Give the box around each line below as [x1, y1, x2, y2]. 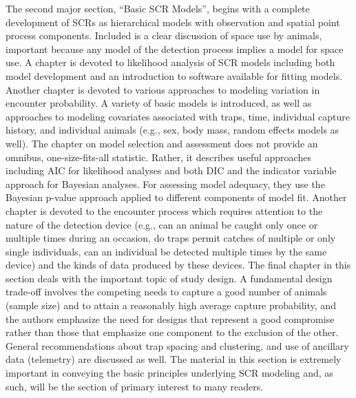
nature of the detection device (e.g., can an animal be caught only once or [6, 217, 318, 231]
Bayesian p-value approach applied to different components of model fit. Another [6, 190, 347, 205]
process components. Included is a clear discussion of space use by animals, [6, 28, 322, 43]
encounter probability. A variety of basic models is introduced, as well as [6, 96, 312, 110]
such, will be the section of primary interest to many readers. [6, 379, 264, 393]
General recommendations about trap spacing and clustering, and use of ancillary [6, 338, 349, 353]
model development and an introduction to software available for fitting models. [6, 68, 343, 83]
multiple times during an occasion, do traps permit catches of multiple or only [6, 231, 336, 245]
